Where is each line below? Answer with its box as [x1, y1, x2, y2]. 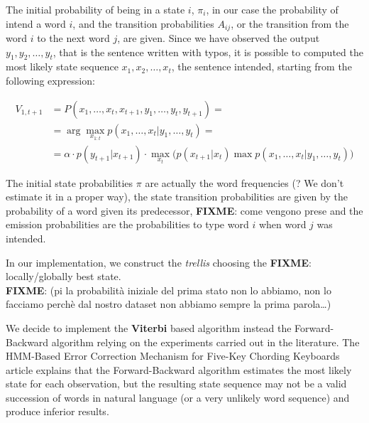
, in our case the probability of [206, 2, 338, 16]
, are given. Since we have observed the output [117, 31, 320, 45]
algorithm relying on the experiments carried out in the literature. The [51, 334, 360, 349]
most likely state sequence [6, 59, 119, 74]
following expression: [6, 73, 95, 88]
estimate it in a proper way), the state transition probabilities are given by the [6, 189, 348, 204]
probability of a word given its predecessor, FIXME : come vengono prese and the [6, 203, 363, 218]
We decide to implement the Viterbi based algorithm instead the [6, 320, 292, 335]
